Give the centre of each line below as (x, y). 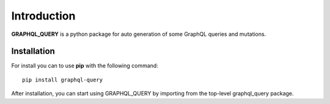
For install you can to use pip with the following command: (85, 66)
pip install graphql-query (63, 80)
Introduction (43, 16)
